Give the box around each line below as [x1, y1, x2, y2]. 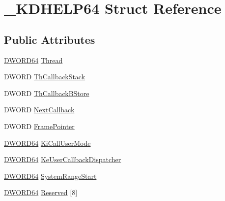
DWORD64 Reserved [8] [4, 187, 78, 198]
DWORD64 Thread [4, 55, 63, 65]
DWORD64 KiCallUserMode [4, 137, 91, 148]
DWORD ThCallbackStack [4, 71, 85, 82]
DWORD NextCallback [4, 104, 75, 115]
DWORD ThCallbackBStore [4, 88, 89, 98]
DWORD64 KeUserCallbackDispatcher [4, 154, 121, 165]
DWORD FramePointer [4, 121, 75, 131]
